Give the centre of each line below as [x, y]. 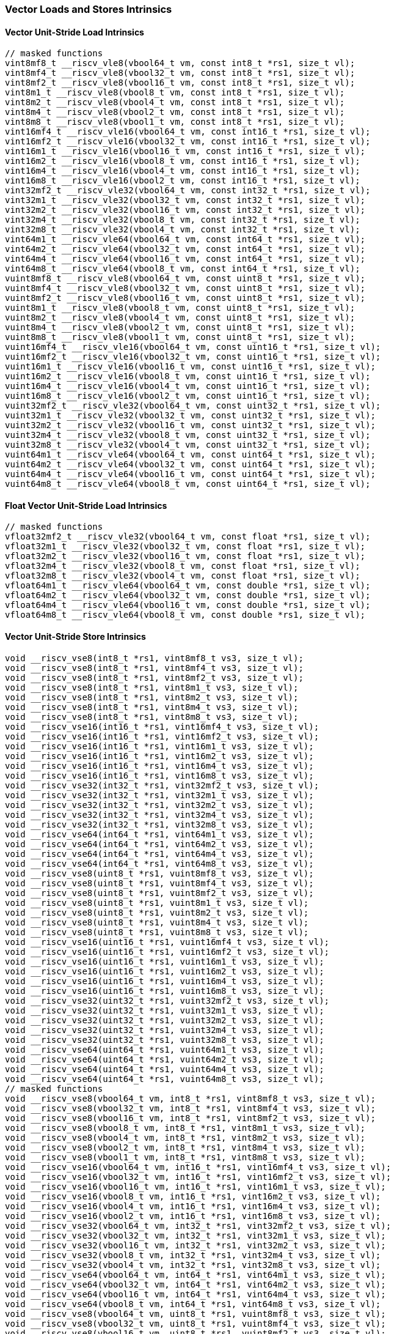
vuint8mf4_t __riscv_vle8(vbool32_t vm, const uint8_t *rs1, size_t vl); [185, 288]
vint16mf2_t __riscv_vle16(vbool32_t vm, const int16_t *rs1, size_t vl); [188, 142]
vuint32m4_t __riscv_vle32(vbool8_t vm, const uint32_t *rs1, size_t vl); [188, 435]
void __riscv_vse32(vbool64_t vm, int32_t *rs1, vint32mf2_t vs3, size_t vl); [198, 1225]
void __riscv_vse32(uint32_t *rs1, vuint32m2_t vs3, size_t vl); [165, 1020]
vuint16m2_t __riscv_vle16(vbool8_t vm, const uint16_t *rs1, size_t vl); [188, 376]
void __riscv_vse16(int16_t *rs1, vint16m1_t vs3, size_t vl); [159, 746]
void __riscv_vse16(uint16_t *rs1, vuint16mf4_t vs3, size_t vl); [167, 942]
